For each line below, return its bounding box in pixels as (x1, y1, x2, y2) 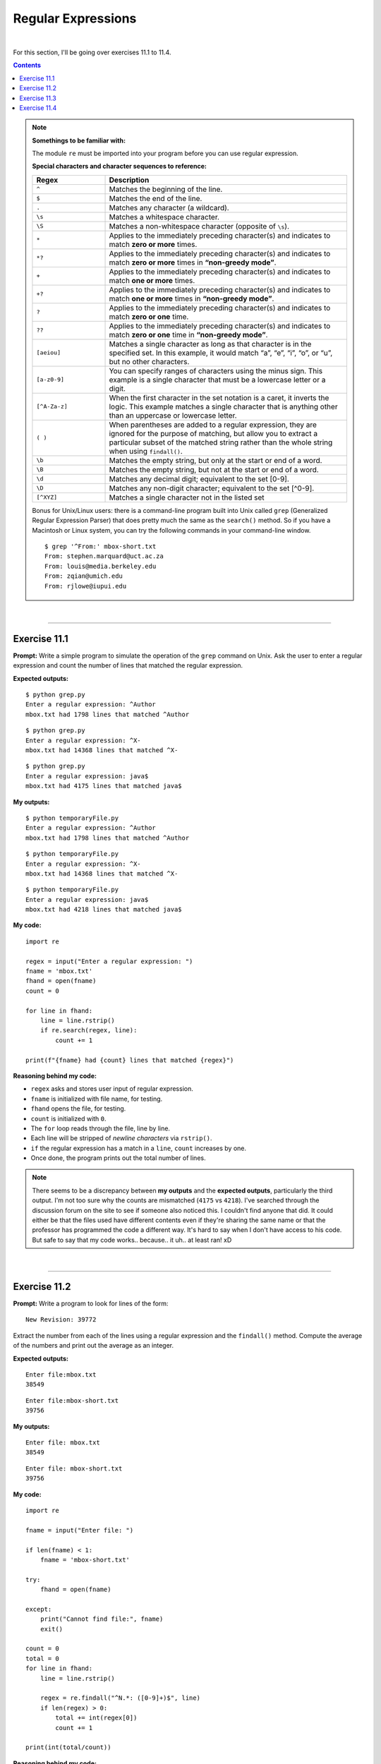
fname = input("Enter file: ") (25, 1526, 134, 1534)
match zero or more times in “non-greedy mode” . (109, 258, 277, 267)
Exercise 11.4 (19, 103, 57, 112)
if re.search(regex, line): (40, 1027, 138, 1034)
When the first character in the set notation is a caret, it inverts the (109, 392, 329, 402)
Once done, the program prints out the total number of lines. (30, 1154, 206, 1162)
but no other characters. (109, 356, 190, 366)
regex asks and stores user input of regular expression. (30, 1085, 193, 1093)
